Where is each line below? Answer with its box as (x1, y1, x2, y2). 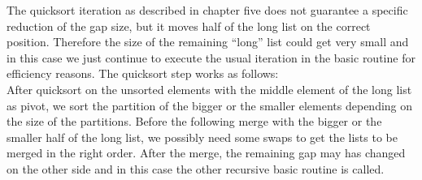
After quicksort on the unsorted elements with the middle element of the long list (7, 80, 412, 97)
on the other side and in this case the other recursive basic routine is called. (7, 160, 385, 177)
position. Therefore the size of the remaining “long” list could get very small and (7, 33, 409, 50)
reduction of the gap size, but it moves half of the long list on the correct (7, 17, 371, 34)
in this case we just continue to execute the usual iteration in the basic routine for (7, 49, 415, 66)
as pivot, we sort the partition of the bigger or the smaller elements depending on (7, 96, 413, 114)
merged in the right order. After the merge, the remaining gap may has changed (7, 144, 406, 161)
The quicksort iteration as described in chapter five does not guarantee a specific (7, 2, 408, 18)
